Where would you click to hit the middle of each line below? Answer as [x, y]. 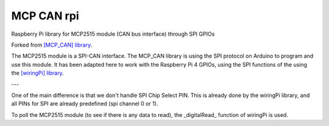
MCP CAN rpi [45, 16]
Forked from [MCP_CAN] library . [52, 45]
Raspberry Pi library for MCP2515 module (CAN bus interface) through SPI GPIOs [113, 34]
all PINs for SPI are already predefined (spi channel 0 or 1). [85, 104]
